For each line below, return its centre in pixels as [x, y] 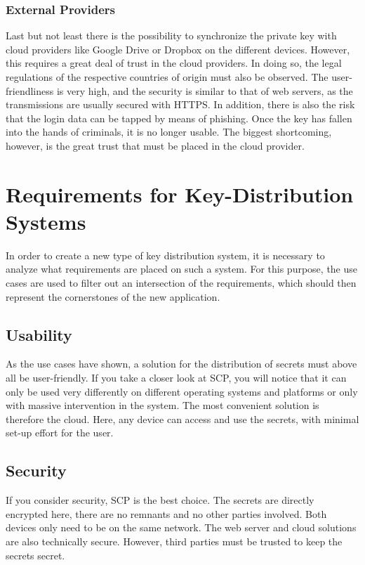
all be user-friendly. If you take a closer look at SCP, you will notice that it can [176, 378]
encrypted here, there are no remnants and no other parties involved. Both [166, 513]
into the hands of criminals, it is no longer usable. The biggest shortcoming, [169, 132]
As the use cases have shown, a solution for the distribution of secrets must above [181, 364]
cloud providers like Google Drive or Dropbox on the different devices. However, [178, 49]
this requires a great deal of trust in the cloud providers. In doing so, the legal [174, 63]
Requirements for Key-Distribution [180, 194]
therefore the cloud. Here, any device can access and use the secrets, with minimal [182, 418]
